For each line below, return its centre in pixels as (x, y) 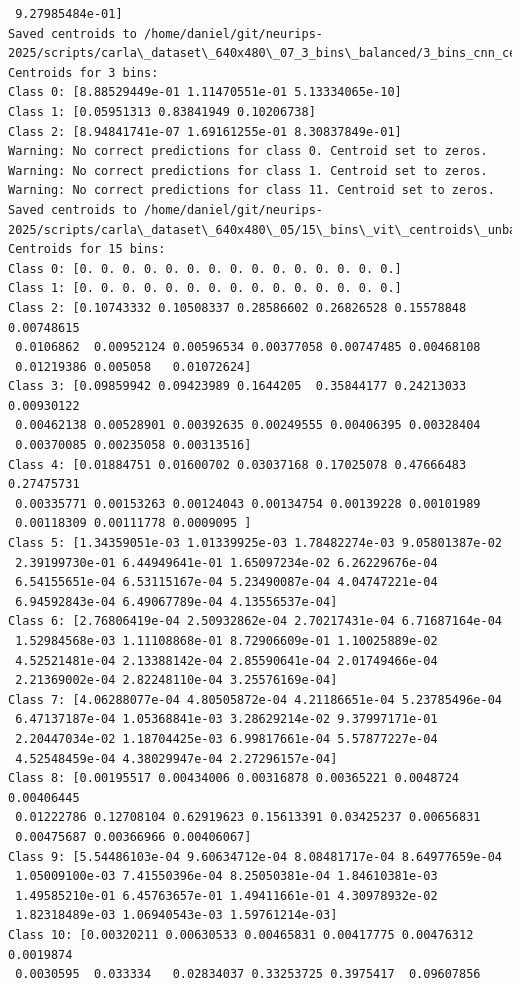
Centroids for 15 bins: (87, 249)
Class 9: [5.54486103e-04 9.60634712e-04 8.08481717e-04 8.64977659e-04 (255, 856)
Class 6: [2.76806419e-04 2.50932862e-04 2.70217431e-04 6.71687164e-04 (255, 621)
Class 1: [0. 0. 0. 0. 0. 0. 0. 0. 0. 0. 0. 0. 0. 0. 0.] (205, 288)
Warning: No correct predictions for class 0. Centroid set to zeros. (248, 151)
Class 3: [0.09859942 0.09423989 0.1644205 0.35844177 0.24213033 (237, 386)
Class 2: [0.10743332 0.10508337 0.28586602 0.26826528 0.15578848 (237, 307)
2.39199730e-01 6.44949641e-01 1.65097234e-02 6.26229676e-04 (226, 562)
